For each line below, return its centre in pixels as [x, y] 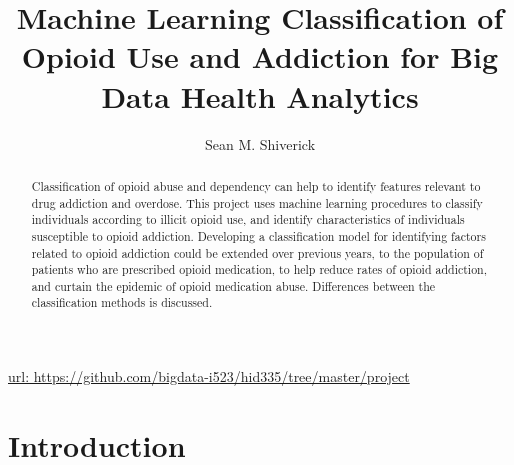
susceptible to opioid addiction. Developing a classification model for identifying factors [258, 235]
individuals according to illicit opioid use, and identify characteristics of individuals [248, 219]
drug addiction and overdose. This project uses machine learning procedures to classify [257, 202]
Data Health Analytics [260, 95]
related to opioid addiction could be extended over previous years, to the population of [257, 252]
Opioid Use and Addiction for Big [260, 56]
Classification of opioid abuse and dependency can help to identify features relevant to [256, 185]
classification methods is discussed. [122, 302]
